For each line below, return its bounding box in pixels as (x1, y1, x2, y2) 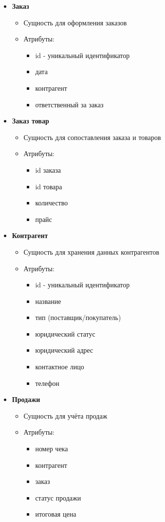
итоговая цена (35, 509, 76, 519)
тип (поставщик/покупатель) (35, 312, 121, 322)
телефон (35, 378, 59, 388)
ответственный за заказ (35, 99, 104, 109)
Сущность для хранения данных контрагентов (23, 246, 160, 257)
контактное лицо (35, 361, 84, 372)
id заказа (35, 164, 61, 175)
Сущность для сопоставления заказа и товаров (23, 132, 161, 142)
